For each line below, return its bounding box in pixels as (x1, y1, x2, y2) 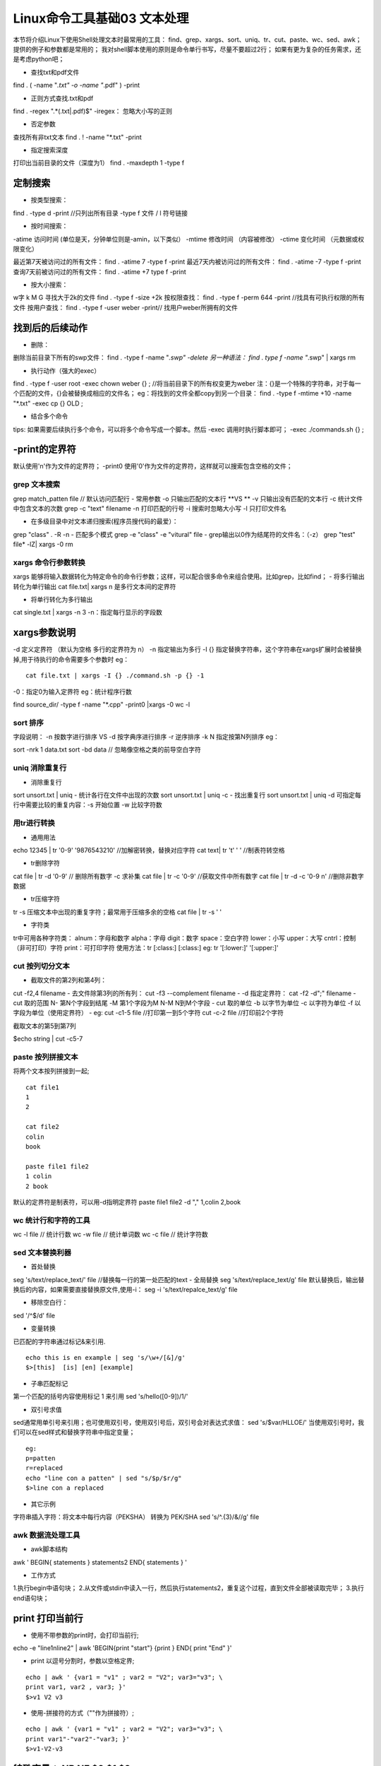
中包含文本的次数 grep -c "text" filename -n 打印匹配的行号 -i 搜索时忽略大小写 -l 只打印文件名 (13, 504, 287, 512)
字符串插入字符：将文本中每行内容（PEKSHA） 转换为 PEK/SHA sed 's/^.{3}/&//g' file (13, 1512, 260, 1522)
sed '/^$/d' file (13, 1311, 56, 1320)
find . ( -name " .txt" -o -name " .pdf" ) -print (13, 81, 140, 90)
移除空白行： (30, 1298, 68, 1307)
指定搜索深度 (30, 146, 68, 155)
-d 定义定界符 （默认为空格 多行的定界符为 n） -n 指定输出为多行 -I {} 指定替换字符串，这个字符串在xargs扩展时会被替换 (13, 645, 363, 653)
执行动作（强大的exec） (30, 366, 101, 374)
